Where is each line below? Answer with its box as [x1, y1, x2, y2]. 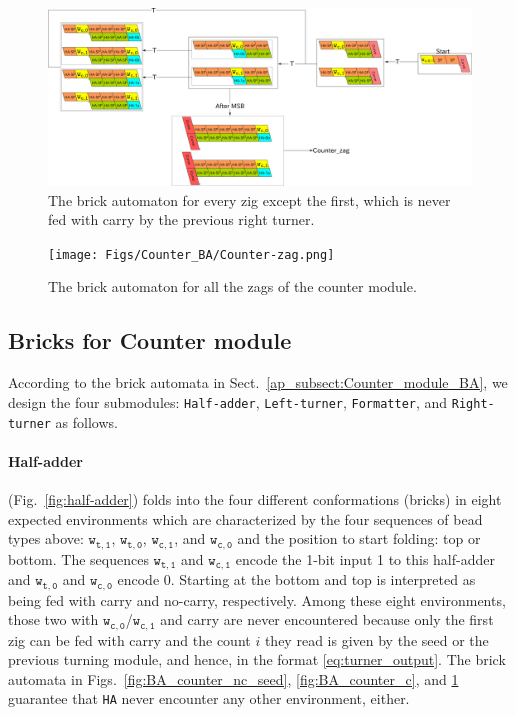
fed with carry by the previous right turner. [48, 209, 315, 230]
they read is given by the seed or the [264, 629, 489, 650]
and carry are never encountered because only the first [160, 609, 494, 630]
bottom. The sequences [8, 548, 149, 569]
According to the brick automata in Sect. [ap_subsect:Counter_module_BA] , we [8, 372, 508, 393]
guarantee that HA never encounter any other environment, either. [8, 688, 410, 709]
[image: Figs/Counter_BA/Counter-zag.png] [48, 247, 335, 262]
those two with [8, 609, 99, 630]
